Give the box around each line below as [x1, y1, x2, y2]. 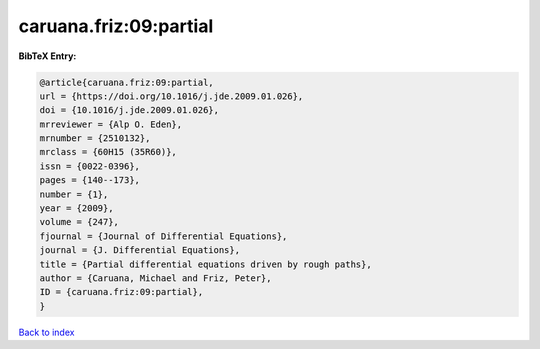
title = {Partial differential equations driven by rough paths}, [39, 258, 372, 270]
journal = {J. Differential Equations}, [39, 245, 240, 256]
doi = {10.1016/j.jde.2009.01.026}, [39, 105, 220, 116]
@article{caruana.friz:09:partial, [39, 76, 214, 88]
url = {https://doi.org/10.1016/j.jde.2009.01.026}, [39, 90, 304, 102]
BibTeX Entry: [18, 50, 77, 62]
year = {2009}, [39, 203, 114, 214]
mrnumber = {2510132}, [39, 133, 151, 144]
